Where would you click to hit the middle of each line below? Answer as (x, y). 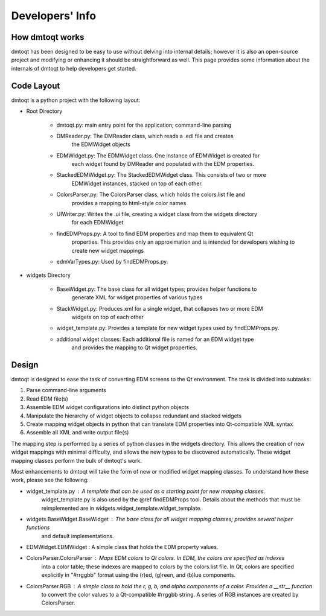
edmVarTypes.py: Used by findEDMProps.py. (112, 262)
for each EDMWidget (97, 223)
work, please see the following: (50, 480)
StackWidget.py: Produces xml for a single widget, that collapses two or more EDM (160, 308)
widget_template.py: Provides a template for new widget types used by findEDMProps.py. (168, 328)
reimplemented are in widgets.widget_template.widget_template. (122, 508)
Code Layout (36, 85)
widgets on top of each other (108, 317)
